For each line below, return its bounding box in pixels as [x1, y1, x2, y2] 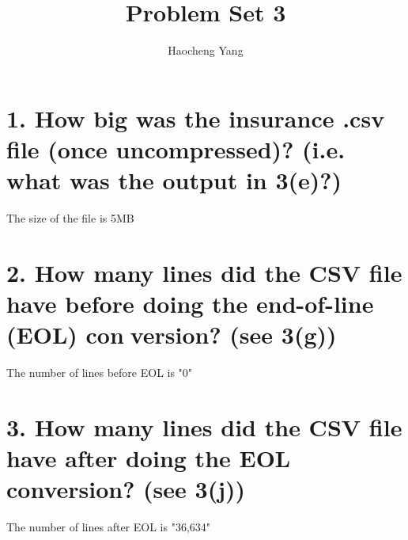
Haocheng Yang [168, 42, 244, 59]
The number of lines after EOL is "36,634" [6, 519, 211, 535]
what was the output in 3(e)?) [6, 164, 342, 196]
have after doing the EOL [6, 442, 291, 474]
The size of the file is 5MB [6, 210, 134, 226]
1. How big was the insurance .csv [6, 101, 385, 134]
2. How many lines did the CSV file [6, 256, 402, 288]
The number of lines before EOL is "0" [6, 364, 193, 381]
